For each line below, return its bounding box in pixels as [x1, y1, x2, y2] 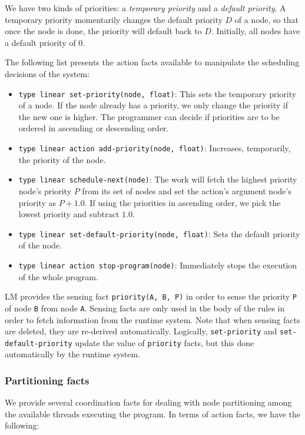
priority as [18, 196, 56, 208]
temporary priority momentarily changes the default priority [5, 13, 223, 25]
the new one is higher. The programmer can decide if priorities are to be [18, 110, 280, 122]
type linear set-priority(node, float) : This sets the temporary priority [18, 87, 297, 99]
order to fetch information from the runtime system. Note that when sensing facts [5, 313, 300, 326]
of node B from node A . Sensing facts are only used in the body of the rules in [5, 301, 285, 314]
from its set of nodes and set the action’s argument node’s [82, 184, 291, 197]
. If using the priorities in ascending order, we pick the [84, 196, 281, 208]
